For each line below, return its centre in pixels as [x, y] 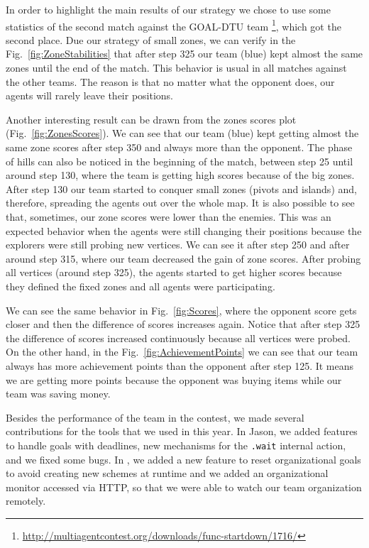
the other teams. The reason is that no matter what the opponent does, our [170, 81]
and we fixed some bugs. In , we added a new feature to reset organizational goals [183, 459]
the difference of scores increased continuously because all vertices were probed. [178, 338]
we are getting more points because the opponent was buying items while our [174, 379]
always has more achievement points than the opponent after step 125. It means [180, 365]
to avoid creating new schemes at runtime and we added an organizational [167, 473]
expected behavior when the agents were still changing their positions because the [184, 230]
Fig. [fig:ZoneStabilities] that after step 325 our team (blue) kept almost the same [184, 54]
